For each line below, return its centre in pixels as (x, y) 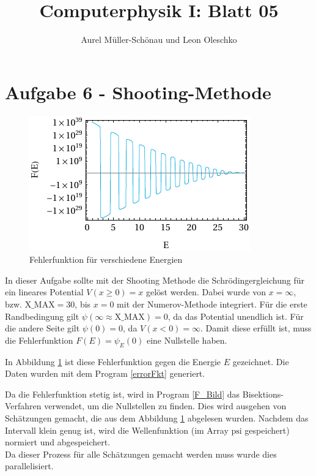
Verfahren (23, 406)
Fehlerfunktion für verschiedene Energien (106, 259)
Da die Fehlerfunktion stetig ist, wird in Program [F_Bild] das (123, 394)
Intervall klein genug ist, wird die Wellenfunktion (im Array (117, 430)
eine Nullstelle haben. (187, 340)
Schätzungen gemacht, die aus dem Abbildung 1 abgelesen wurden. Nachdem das (157, 417)
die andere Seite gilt (42, 328)
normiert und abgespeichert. (58, 442)
